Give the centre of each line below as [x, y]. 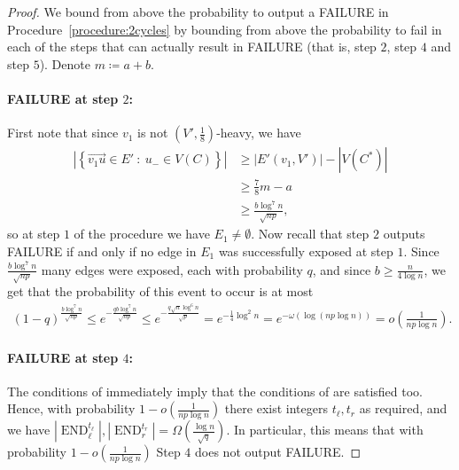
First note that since [63, 133]
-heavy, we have [259, 133]
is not [153, 133]
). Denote [65, 63]
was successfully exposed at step [306, 251]
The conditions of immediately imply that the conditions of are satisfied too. [215, 391]
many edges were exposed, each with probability [172, 269]
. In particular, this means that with [325, 430]
